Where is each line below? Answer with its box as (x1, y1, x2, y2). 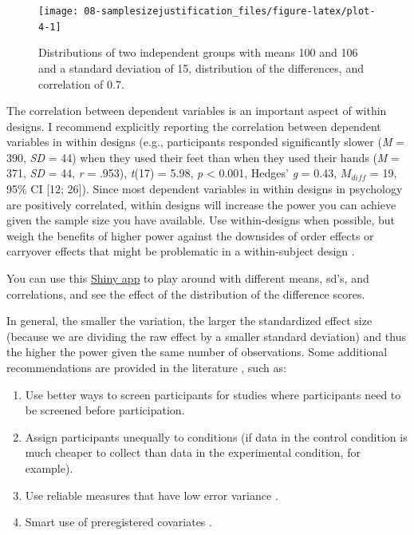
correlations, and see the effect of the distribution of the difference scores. (6, 285, 365, 302)
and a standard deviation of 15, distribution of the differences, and (38, 59, 364, 76)
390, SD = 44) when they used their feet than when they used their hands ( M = (6, 149, 400, 165)
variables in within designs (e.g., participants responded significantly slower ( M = (6, 133, 405, 150)
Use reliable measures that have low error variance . (25, 486, 278, 503)
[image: (38, 6, 79, 17)
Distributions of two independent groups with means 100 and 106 (38, 44, 358, 61)
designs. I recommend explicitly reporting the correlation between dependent (6, 117, 381, 134)
